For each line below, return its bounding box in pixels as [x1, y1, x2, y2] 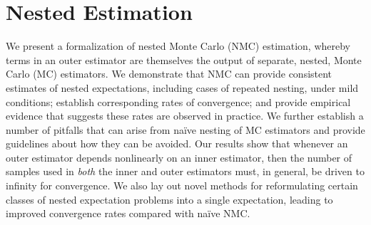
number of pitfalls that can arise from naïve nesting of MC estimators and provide [6, 122, 365, 137]
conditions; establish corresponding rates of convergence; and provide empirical [6, 94, 351, 109]
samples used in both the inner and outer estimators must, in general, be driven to [6, 164, 365, 179]
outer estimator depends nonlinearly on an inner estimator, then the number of [6, 150, 352, 164]
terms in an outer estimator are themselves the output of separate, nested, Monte [6, 52, 362, 67]
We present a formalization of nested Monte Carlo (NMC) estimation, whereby [6, 38, 350, 53]
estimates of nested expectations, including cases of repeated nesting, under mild [6, 80, 359, 95]
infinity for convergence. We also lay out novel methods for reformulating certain [6, 178, 358, 193]
